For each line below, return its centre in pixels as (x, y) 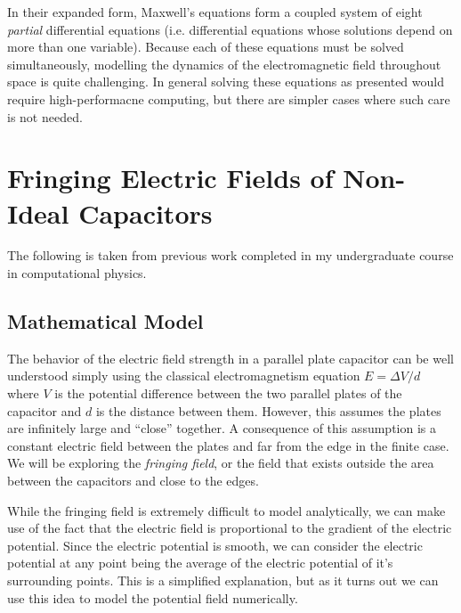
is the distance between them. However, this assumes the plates (268, 410)
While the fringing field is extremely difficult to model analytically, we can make (226, 510)
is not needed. (45, 116)
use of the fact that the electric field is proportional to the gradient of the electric (230, 528)
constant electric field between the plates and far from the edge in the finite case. (228, 445)
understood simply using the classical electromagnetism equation (184, 376)
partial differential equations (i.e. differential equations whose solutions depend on (230, 29)
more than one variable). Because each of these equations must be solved (206, 47)
